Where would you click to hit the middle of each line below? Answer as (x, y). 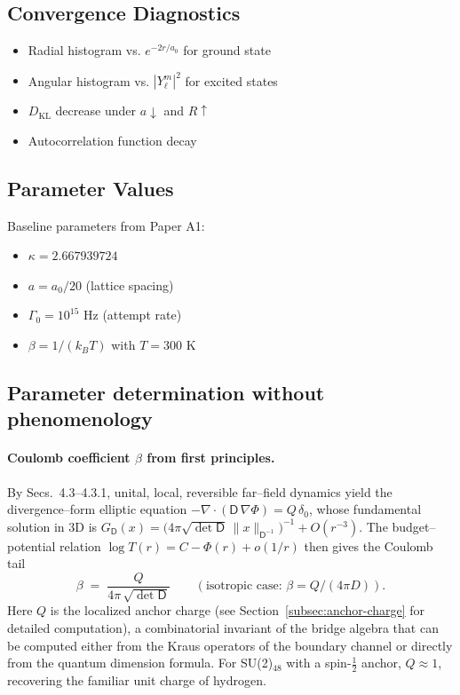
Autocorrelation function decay (112, 140)
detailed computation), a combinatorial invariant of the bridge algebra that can (223, 628)
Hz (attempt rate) (133, 315)
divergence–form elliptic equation (97, 509)
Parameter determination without (166, 393)
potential (32, 545)
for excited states (231, 80)
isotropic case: (244, 586)
